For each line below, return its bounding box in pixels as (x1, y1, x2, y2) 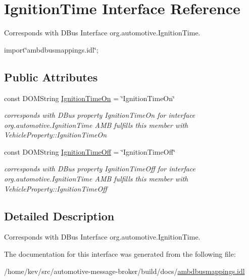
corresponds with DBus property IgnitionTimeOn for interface (4, 110, 195, 120)
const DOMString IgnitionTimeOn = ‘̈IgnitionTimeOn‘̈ (4, 92, 175, 103)
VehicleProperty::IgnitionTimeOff (4, 183, 107, 194)
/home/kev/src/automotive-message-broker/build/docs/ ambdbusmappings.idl (4, 265, 245, 276)
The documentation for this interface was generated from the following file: (4, 249, 236, 259)
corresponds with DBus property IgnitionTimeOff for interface (4, 163, 196, 174)
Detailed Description (4, 208, 115, 223)
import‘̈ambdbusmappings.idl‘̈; (4, 44, 98, 55)
